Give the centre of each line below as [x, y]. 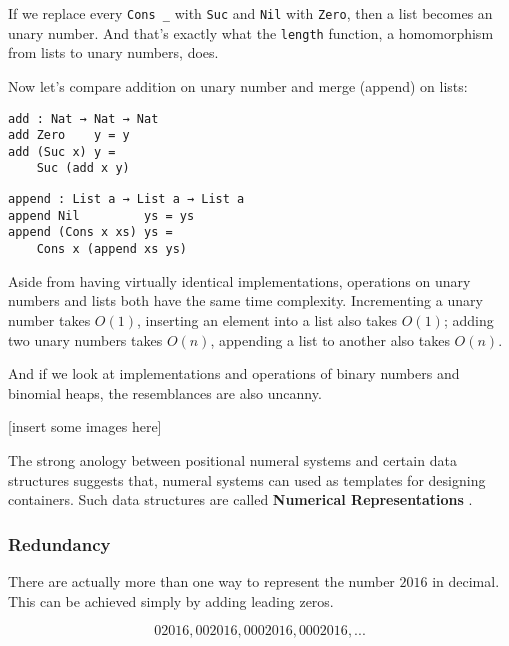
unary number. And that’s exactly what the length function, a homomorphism [251, 32]
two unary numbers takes [85, 339]
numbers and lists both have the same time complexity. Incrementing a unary [245, 300]
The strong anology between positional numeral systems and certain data [232, 459]
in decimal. [466, 580]
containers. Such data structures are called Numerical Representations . [240, 499]
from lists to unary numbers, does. [113, 52]
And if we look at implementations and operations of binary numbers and [234, 373]
